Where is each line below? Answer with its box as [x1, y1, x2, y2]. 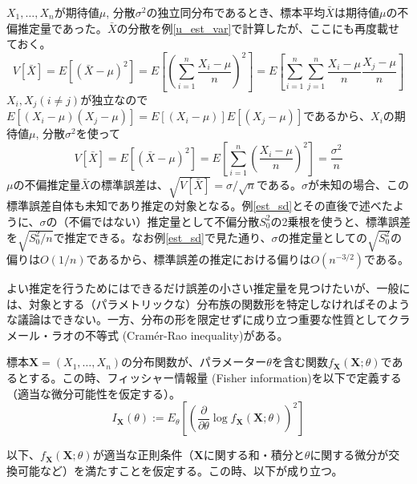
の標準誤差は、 [90, 175, 169, 192]
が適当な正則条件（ [92, 446, 194, 463]
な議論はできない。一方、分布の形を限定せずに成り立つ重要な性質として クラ [6, 311, 411, 328]
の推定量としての [277, 228, 368, 245]
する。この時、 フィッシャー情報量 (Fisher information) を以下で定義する [28, 369, 402, 386]
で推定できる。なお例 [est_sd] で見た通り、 [53, 228, 272, 245]
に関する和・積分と [203, 446, 305, 463]
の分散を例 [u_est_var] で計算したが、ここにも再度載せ [116, 19, 400, 36]
